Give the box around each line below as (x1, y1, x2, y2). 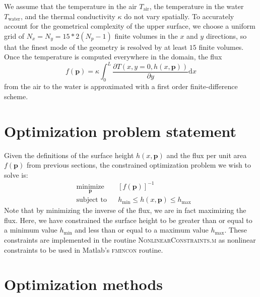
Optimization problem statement (4, 120, 237, 141)
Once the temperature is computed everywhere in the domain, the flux (4, 51, 222, 62)
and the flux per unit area (166, 150, 247, 160)
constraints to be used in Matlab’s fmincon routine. (4, 244, 163, 255)
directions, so (206, 30, 247, 41)
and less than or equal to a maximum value (75, 225, 209, 235)
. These (224, 225, 247, 235)
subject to (76, 196, 107, 204)
